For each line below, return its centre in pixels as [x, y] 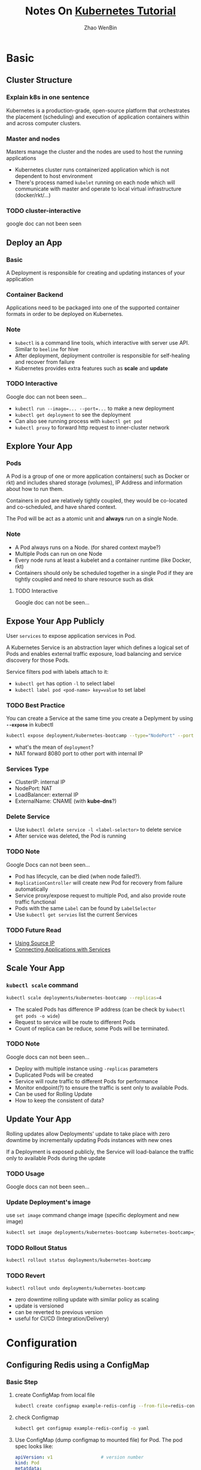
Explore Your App [39, 446]
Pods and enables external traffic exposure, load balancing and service [94, 653]
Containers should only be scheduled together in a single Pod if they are [104, 573]
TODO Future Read [34, 930]
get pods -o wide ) [37, 1016]
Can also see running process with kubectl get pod [78, 421]
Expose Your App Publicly [55, 621]
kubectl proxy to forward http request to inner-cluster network [92, 427]
